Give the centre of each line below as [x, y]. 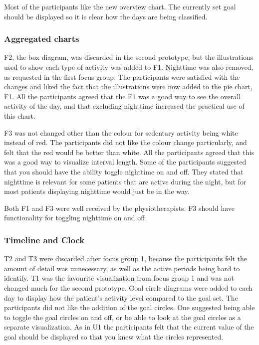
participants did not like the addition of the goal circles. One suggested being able [129, 307]
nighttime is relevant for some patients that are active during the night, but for [125, 181]
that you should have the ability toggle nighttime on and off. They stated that [124, 171]
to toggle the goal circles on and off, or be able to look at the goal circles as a [123, 317]
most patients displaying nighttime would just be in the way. [97, 191]
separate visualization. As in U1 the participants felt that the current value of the [129, 327]
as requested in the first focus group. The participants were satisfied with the [122, 77]
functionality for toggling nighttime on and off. [76, 218]
